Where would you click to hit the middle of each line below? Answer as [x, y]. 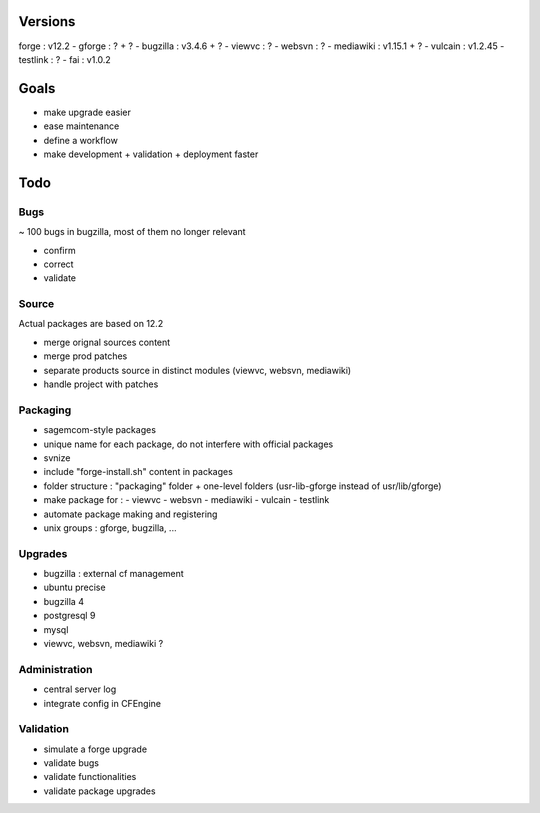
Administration [55, 669]
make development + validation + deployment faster [151, 154]
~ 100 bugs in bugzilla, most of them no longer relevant [132, 232]
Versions [47, 21]
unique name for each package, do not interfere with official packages [188, 444]
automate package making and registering [130, 514]
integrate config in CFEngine [102, 703]
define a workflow [81, 140]
